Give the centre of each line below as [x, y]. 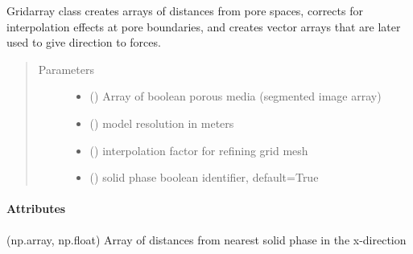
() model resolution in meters [162, 123]
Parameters [66, 69]
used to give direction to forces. [84, 42]
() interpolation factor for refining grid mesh [199, 150]
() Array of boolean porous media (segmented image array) [235, 96]
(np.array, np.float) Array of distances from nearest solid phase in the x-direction [206, 239]
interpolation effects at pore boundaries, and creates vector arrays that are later [204, 26]
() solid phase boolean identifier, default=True [204, 177]
